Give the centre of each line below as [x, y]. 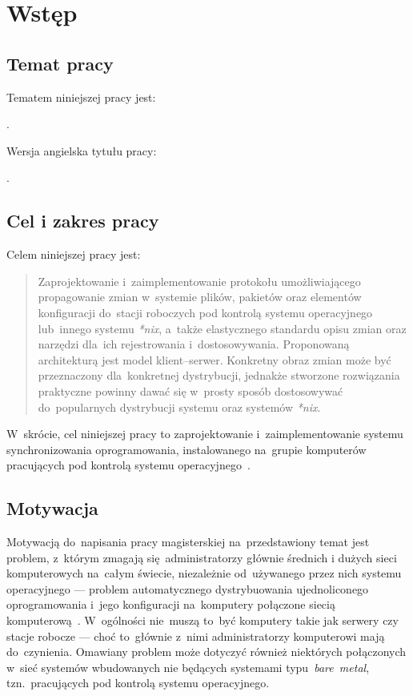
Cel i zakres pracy [83, 221]
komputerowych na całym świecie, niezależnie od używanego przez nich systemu [204, 573]
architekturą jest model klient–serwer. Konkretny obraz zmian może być [215, 359]
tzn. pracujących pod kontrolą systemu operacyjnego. [138, 683]
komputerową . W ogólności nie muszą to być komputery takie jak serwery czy [202, 620]
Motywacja [52, 508]
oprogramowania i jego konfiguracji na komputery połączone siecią [171, 604]
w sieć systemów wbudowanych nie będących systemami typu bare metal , [188, 667]
